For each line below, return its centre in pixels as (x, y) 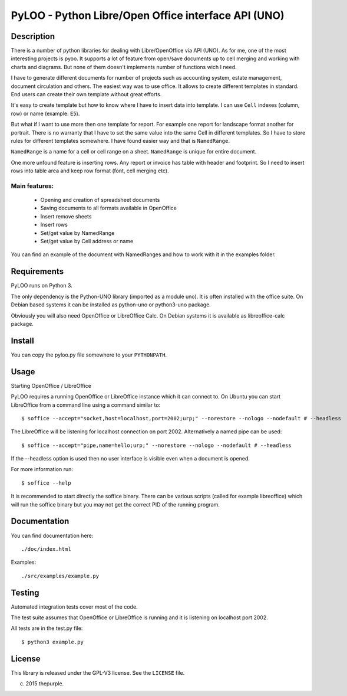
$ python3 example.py (52, 642)
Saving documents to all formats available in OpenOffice (108, 208)
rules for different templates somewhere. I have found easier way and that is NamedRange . (120, 140)
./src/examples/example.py (60, 576)
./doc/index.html (46, 549)
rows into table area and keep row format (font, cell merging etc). (90, 171)
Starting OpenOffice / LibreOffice (51, 385)
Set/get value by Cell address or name (87, 241)
